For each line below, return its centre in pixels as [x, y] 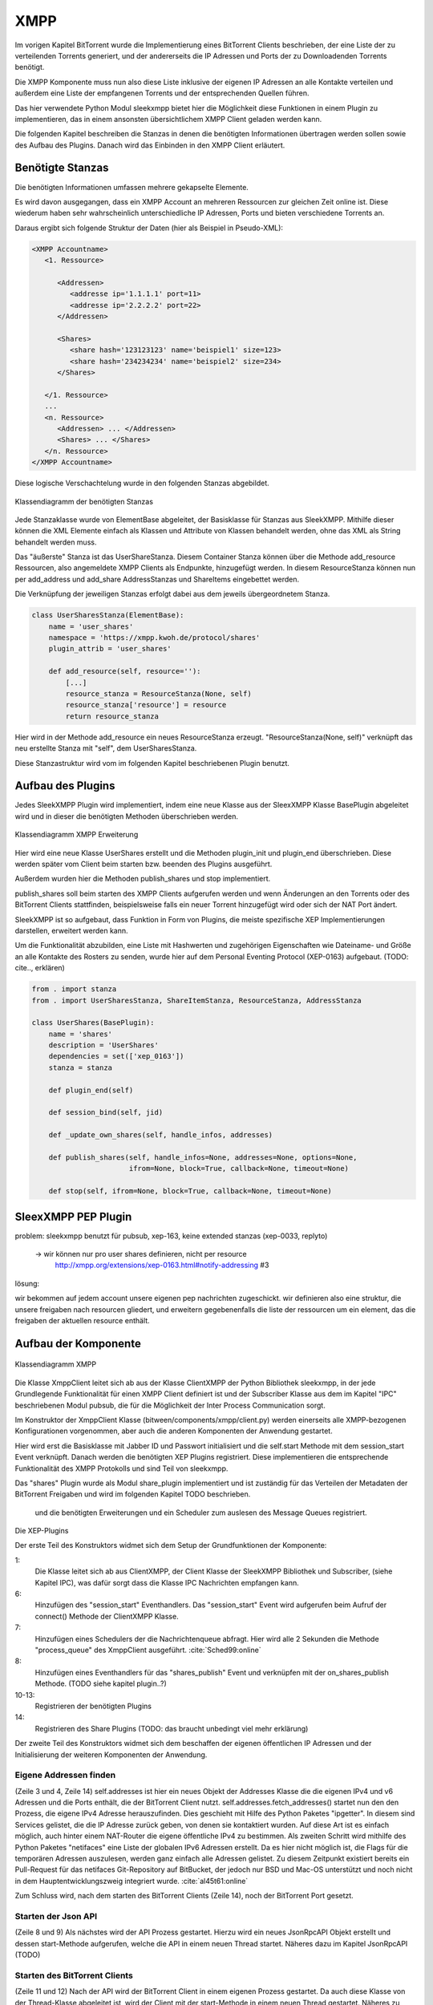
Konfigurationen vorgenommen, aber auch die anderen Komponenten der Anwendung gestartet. [174, 1431]
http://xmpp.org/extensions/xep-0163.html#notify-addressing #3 [162, 1265]
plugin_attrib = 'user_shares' [110, 649]
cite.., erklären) [40, 968]
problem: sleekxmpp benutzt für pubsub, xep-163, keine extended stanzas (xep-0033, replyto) [171, 1236]
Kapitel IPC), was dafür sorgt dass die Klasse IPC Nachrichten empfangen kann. [167, 1582]
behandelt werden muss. [56, 542]
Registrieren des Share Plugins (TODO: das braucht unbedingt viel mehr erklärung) [172, 1728]
